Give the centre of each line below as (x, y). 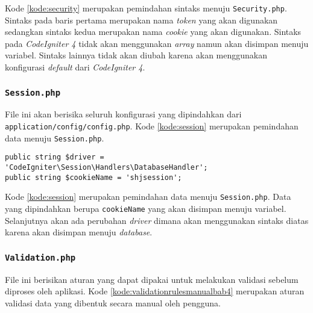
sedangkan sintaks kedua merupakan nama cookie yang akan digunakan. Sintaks (153, 32)
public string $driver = (55, 157)
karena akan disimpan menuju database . (79, 232)
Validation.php (40, 257)
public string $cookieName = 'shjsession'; (93, 177)
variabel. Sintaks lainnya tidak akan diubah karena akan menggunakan (136, 55)
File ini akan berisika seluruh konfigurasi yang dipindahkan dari (123, 114)
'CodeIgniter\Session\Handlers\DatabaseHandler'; (106, 167)
